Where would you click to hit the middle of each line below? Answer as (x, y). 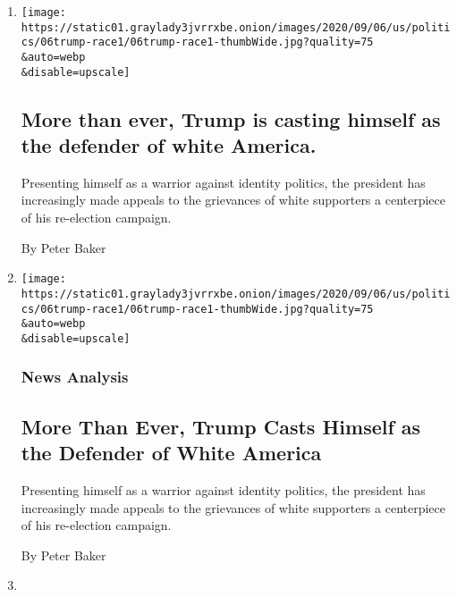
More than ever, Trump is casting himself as (231, 118)
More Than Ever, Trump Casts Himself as (221, 426)
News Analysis (75, 377)
